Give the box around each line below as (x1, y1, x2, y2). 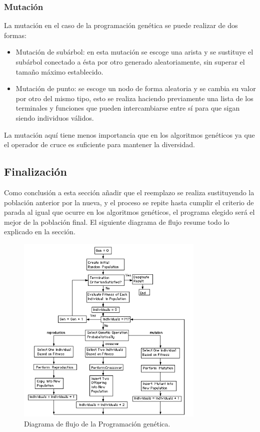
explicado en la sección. (4, 226, 75, 237)
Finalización (4, 164, 67, 179)
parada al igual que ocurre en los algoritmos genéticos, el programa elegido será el (4, 207, 255, 217)
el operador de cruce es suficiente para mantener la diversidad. (4, 139, 195, 150)
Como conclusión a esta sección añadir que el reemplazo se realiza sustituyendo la (4, 187, 254, 197)
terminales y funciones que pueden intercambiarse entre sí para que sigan (15, 103, 240, 113)
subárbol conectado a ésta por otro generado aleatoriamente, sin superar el (15, 57, 245, 67)
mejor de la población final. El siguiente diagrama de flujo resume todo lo (4, 216, 229, 227)
